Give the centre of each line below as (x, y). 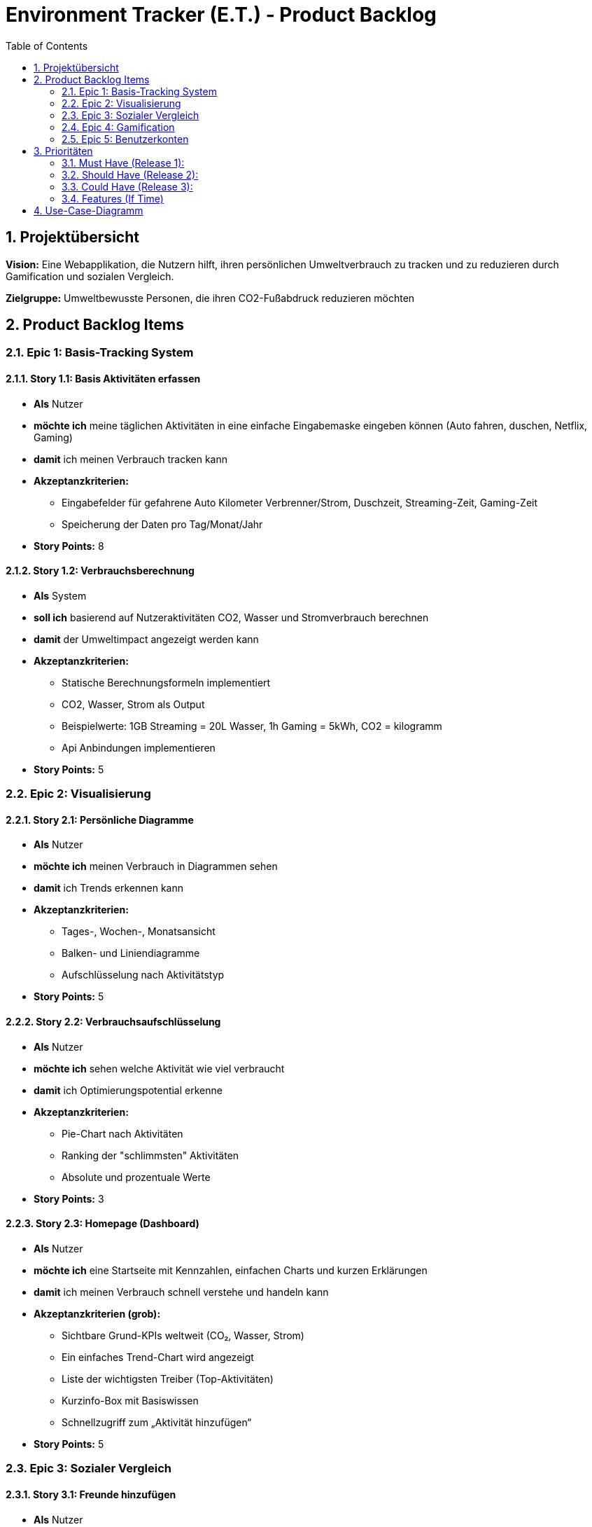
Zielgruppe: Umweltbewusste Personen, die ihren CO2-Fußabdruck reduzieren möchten (210, 298)
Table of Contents (47, 46)
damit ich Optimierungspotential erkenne (128, 1090)
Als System (60, 595)
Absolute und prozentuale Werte (136, 1177)
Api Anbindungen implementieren (139, 747)
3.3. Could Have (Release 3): (127, 186)
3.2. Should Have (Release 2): (130, 174)
